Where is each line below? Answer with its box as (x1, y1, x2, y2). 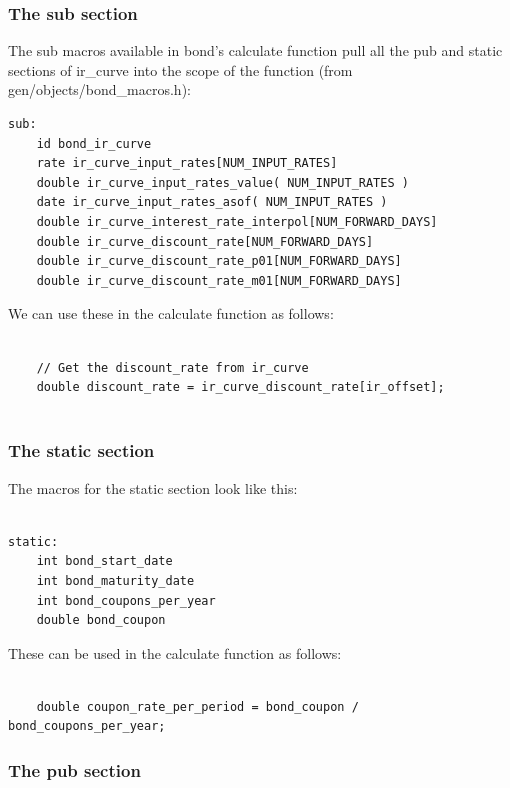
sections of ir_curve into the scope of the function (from (8, 59, 353, 80)
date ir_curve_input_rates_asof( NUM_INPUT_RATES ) (36, 195, 388, 210)
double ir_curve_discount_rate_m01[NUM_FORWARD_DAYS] (36, 273, 402, 288)
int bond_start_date (36, 554, 173, 569)
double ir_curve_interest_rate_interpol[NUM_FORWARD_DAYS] (36, 214, 438, 229)
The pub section (8, 757, 141, 782)
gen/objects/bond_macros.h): (8, 79, 191, 100)
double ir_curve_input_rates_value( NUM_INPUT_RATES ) (36, 175, 409, 190)
